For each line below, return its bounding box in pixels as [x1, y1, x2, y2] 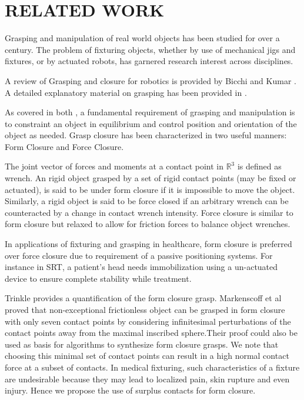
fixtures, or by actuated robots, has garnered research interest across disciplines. [5, 55, 293, 67]
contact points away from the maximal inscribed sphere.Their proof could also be [5, 326, 298, 339]
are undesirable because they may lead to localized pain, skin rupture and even [5, 372, 290, 385]
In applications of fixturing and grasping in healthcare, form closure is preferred [5, 238, 292, 250]
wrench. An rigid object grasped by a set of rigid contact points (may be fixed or [5, 172, 296, 184]
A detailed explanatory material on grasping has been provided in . [5, 86, 247, 98]
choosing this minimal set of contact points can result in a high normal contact [5, 349, 289, 362]
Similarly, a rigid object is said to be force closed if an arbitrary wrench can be [5, 195, 289, 207]
